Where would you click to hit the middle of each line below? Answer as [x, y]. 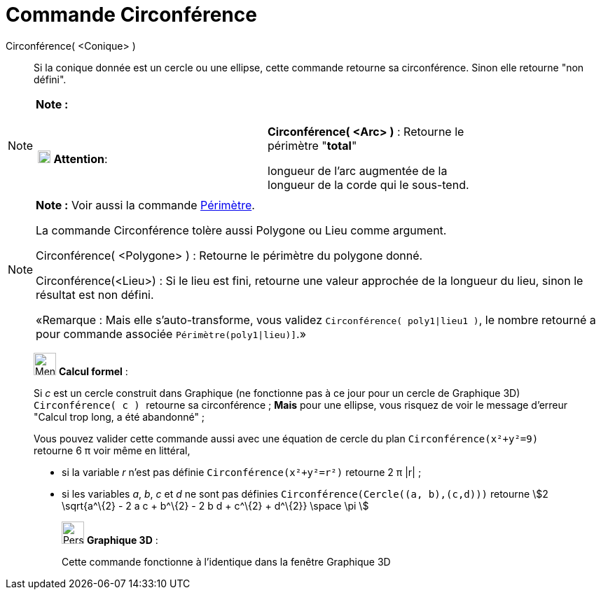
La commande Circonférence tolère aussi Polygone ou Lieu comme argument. [241, 230]
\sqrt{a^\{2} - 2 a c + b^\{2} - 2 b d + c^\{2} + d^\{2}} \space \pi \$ [215, 505]
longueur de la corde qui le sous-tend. [368, 184]
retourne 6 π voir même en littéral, [112, 450]
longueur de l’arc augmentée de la [358, 170]
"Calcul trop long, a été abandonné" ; [119, 416]
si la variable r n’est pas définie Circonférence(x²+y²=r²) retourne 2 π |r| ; [242, 472]
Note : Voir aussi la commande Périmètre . [145, 205]
